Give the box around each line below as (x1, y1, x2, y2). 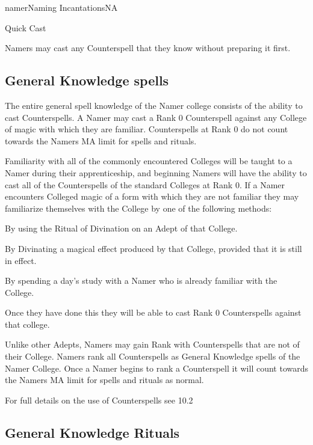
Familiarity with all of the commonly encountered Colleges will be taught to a (5, 155, 293, 167)
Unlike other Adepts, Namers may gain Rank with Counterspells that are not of (5, 338, 300, 351)
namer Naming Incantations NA (5, 1, 118, 13)
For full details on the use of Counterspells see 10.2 (5, 393, 193, 406)
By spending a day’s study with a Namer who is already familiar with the (5, 274, 277, 287)
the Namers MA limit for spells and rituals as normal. (5, 373, 204, 386)
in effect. (5, 254, 37, 266)
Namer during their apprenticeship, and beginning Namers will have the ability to (5, 166, 307, 179)
